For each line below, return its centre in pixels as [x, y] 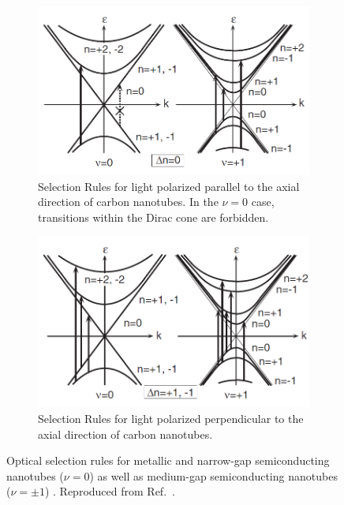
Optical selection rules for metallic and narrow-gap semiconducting [168, 460]
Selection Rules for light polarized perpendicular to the [171, 419]
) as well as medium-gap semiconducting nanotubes [213, 475]
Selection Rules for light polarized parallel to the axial [169, 186]
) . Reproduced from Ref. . [110, 491]
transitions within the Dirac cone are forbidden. [153, 217]
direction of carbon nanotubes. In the [128, 202]
